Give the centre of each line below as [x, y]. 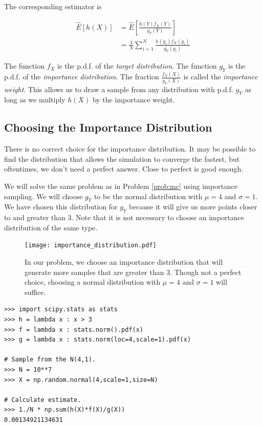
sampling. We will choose [43, 196]
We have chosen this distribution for [61, 207]
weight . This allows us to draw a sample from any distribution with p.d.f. [119, 89]
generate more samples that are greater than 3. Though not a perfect [133, 272]
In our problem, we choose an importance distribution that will [124, 262]
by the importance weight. [134, 100]
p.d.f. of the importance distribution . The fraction [82, 77]
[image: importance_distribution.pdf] [91, 246]
